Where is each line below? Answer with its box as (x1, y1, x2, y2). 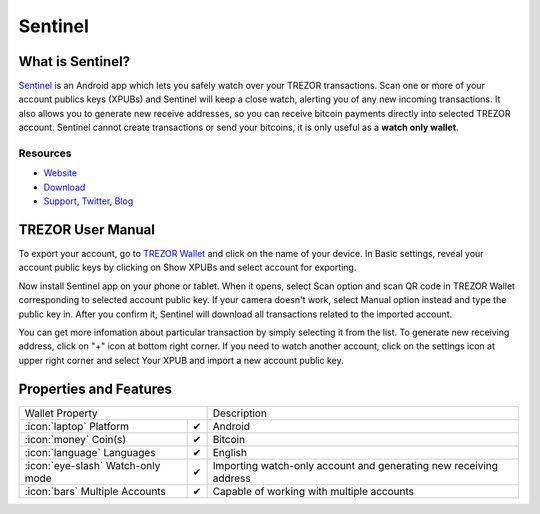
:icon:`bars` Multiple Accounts (24, 484, 167, 498)
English (212, 445, 247, 459)
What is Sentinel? (18, 53, 130, 70)
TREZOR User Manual (18, 221, 155, 238)
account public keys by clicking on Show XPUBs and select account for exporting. (18, 261, 357, 274)
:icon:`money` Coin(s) (24, 432, 127, 446)
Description (212, 406, 267, 420)
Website (43, 167, 78, 179)
